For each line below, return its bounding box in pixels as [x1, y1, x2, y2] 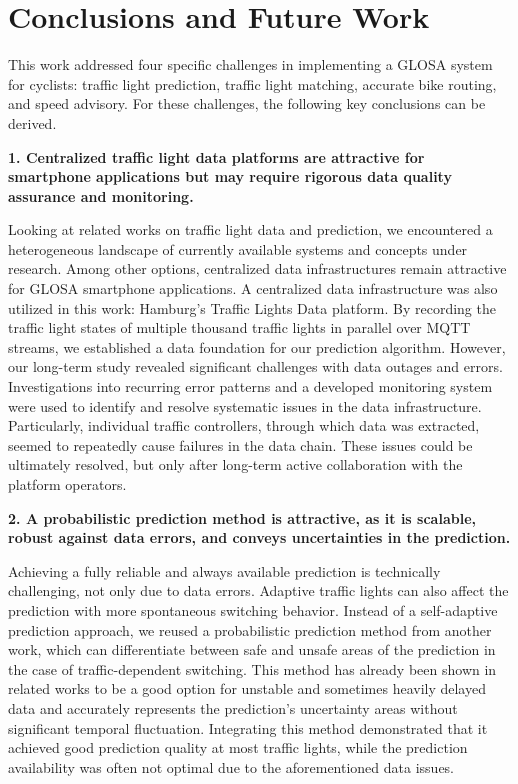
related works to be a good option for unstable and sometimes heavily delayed [8, 678, 486, 699]
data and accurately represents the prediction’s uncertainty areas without [8, 697, 458, 718]
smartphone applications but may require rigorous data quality [8, 166, 452, 187]
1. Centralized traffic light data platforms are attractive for [8, 146, 425, 167]
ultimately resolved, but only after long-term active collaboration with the [8, 454, 463, 475]
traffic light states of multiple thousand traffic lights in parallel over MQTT [8, 317, 471, 338]
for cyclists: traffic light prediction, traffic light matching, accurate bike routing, [8, 73, 497, 94]
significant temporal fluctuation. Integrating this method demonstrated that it [8, 717, 488, 738]
